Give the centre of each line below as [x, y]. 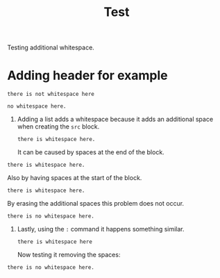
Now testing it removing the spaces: [69, 255]
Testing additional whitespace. [51, 48]
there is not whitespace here [51, 95]
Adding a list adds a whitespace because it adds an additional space [115, 120]
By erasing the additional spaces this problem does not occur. [96, 204]
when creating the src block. [58, 126]
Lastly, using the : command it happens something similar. [101, 229]
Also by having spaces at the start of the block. [75, 178]
